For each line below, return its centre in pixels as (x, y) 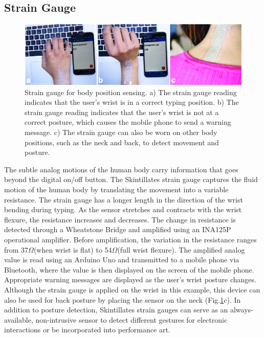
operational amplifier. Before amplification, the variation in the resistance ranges (130, 239)
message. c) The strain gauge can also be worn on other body (121, 132)
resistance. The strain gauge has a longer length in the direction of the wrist (124, 199)
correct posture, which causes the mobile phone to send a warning (128, 122)
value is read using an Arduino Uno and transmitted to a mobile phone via (122, 260)
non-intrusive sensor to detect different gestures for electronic (131, 319)
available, (19, 319)
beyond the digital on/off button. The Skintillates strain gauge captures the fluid (131, 179)
